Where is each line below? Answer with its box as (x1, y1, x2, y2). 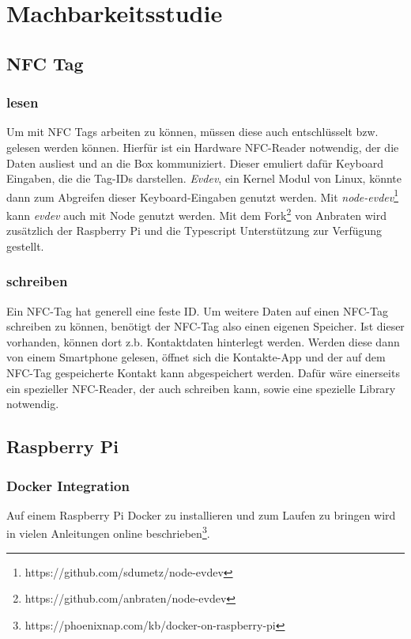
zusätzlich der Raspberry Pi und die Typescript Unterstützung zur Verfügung (6, 222, 383, 239)
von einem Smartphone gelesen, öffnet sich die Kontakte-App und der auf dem (6, 349, 386, 365)
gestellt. (6, 237, 44, 254)
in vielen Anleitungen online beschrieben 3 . (6, 523, 210, 542)
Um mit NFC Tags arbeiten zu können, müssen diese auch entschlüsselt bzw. (6, 123, 379, 140)
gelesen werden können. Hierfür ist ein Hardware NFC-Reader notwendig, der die (6, 138, 399, 155)
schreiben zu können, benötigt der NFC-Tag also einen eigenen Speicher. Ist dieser (6, 318, 405, 335)
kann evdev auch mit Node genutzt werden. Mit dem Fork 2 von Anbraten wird (6, 205, 386, 223)
